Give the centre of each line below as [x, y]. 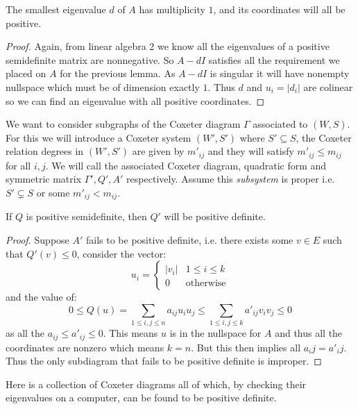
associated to [280, 124]
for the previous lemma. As [118, 73]
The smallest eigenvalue [56, 9]
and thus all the [309, 333]
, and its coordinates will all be [279, 9]
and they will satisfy [251, 151]
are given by [158, 151]
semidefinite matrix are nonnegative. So [90, 59]
